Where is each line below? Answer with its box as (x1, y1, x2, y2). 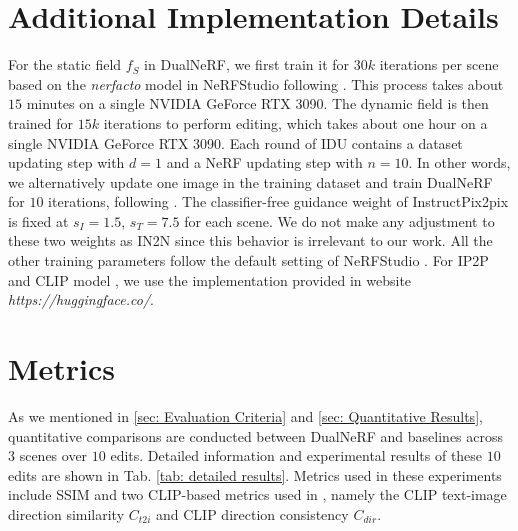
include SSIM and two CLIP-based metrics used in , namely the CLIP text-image (8, 484, 507, 505)
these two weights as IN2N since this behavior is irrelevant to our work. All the (8, 230, 493, 251)
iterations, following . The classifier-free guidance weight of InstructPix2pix (48, 191, 509, 212)
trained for (8, 112, 74, 133)
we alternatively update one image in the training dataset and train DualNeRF (8, 171, 493, 192)
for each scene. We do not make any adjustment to (184, 210, 495, 231)
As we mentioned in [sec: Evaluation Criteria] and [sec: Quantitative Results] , (8, 405, 483, 426)
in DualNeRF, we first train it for (144, 54, 350, 75)
